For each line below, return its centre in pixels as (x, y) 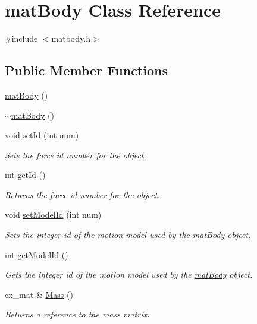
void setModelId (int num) (53, 215)
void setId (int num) (42, 135)
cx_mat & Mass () (39, 294)
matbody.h (71, 38)
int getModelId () (37, 254)
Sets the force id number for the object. (76, 155)
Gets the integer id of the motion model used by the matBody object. (129, 274)
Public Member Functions (86, 70)
